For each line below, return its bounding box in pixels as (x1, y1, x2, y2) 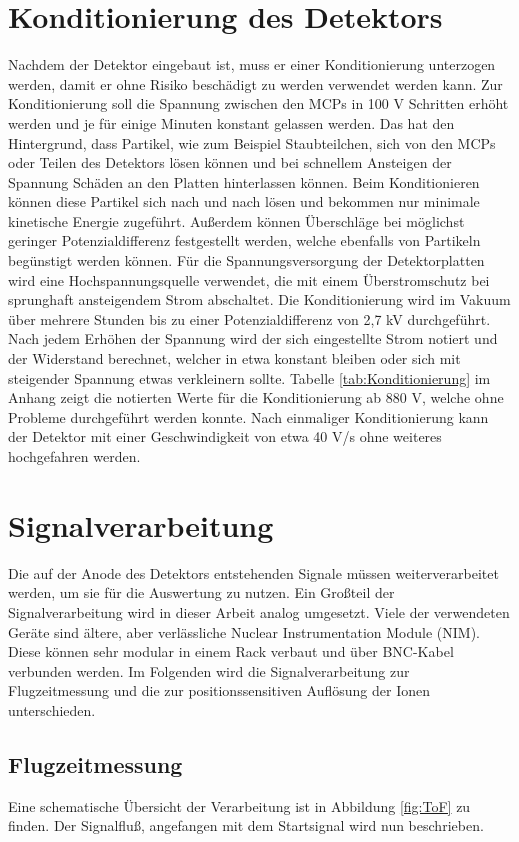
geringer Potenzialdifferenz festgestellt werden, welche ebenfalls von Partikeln (8, 230, 481, 251)
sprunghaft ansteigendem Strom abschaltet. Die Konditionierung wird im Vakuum (8, 289, 511, 310)
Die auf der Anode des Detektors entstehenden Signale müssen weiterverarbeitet (8, 562, 499, 583)
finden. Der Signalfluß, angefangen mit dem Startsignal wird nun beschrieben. (8, 815, 484, 836)
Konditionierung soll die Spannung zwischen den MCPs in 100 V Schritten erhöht (8, 93, 509, 114)
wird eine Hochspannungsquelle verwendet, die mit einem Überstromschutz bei (8, 269, 490, 290)
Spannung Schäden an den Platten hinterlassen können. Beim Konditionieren (8, 171, 480, 192)
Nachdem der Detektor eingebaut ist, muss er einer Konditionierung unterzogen (8, 54, 496, 75)
